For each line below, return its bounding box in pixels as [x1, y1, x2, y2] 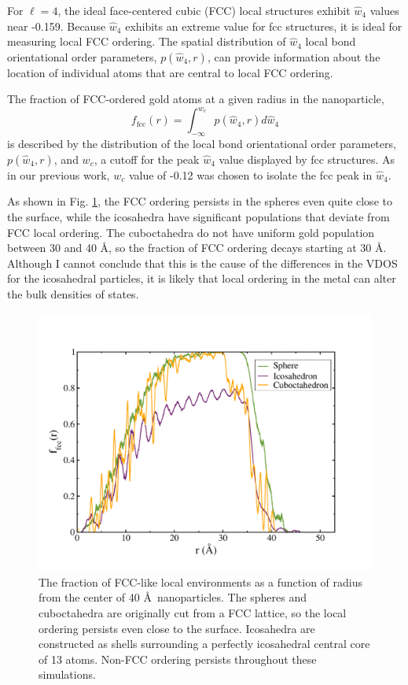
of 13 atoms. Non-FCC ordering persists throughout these [39, 650, 317, 667]
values [369, 2, 399, 18]
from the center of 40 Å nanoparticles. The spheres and [39, 589, 307, 605]
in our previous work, [7, 166, 110, 183]
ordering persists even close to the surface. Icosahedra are [39, 620, 315, 636]
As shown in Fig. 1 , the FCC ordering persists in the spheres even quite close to [7, 193, 392, 209]
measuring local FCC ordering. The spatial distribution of [7, 33, 286, 50]
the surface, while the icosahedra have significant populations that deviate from [7, 209, 390, 225]
